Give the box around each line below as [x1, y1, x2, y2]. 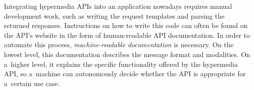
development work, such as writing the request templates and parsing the [4, 10, 225, 21]
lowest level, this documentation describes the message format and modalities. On [4, 49, 251, 59]
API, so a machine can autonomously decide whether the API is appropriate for [4, 68, 246, 79]
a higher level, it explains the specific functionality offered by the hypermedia [4, 59, 238, 69]
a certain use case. [4, 78, 60, 88]
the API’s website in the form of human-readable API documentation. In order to [4, 30, 250, 40]
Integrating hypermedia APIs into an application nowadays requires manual [4, 1, 232, 11]
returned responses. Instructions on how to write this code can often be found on [4, 20, 248, 30]
